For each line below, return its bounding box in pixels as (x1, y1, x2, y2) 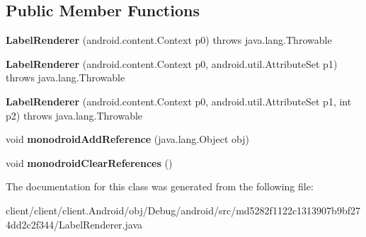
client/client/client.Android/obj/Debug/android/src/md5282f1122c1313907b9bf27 (6, 202, 360, 217)
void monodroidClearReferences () (6, 155, 173, 170)
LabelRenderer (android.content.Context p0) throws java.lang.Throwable (6, 33, 332, 47)
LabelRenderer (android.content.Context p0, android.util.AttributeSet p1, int (6, 93, 352, 108)
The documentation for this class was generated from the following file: (6, 179, 314, 194)
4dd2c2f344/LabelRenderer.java (6, 216, 142, 231)
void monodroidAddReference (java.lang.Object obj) (6, 132, 250, 146)
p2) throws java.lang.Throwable (6, 108, 143, 122)
